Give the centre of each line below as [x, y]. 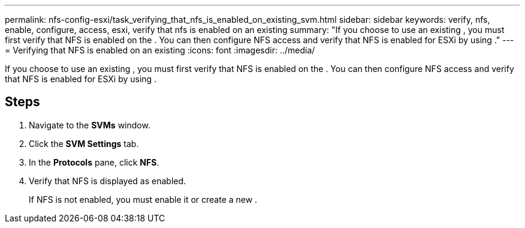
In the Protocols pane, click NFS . [94, 162]
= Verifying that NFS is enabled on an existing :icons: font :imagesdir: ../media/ [160, 50]
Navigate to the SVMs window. [90, 125]
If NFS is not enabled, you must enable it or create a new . [143, 199]
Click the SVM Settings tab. [84, 143]
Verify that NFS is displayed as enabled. [108, 181]
